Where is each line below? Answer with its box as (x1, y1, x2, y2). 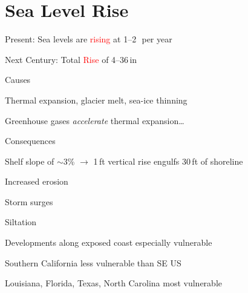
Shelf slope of (5, 154, 54, 167)
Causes (5, 73, 31, 86)
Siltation (5, 216, 37, 228)
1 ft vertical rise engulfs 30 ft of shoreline (93, 154, 243, 167)
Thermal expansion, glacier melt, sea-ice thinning (5, 93, 188, 106)
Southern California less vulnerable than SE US (5, 256, 181, 269)
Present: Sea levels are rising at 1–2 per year (5, 33, 172, 45)
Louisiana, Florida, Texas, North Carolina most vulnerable (5, 277, 222, 289)
